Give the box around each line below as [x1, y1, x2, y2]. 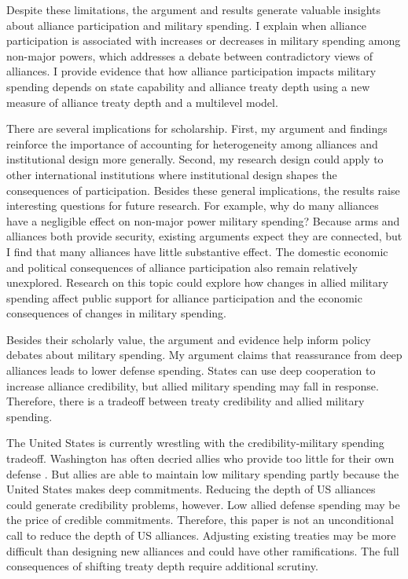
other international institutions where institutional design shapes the [6, 166, 337, 182]
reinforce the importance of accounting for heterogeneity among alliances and [6, 135, 378, 152]
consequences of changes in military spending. [6, 305, 226, 321]
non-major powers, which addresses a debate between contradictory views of [6, 47, 373, 64]
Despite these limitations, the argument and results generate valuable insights [6, 2, 381, 17]
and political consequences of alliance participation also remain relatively [6, 258, 358, 275]
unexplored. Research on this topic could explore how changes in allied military [6, 274, 388, 291]
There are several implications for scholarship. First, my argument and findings [6, 120, 388, 137]
